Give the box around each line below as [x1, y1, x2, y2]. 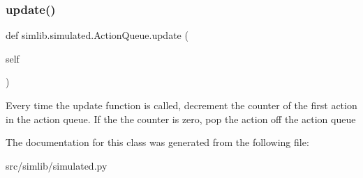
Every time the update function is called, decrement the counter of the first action [6, 98, 357, 112]
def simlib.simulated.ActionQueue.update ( [6, 28, 188, 42]
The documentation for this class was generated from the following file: [6, 135, 309, 149]
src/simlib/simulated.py [6, 158, 108, 172]
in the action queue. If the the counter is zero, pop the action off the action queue [6, 111, 356, 126]
